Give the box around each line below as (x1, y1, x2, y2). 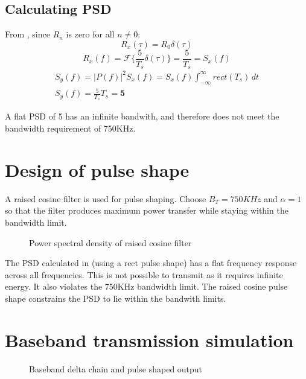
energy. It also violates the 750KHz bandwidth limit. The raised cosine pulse (5, 280, 288, 293)
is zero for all (66, 28, 115, 40)
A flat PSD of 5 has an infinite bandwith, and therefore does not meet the (5, 110, 279, 123)
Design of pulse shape (5, 157, 190, 182)
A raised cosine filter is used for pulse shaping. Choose (5, 192, 206, 205)
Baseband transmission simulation (5, 327, 294, 352)
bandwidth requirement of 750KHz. (5, 122, 136, 135)
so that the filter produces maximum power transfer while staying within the (5, 204, 288, 217)
